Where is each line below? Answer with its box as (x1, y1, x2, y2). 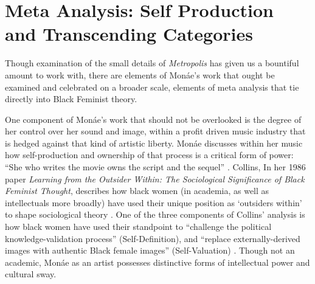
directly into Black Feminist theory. (5, 92, 137, 105)
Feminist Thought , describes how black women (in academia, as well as (5, 184, 269, 197)
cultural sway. (5, 268, 57, 280)
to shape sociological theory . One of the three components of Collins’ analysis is (5, 208, 305, 221)
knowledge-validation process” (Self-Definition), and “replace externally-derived (5, 232, 300, 244)
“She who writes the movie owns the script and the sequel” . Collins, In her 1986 (5, 161, 306, 173)
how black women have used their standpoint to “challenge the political (5, 220, 272, 233)
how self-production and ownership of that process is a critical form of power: (5, 148, 294, 161)
